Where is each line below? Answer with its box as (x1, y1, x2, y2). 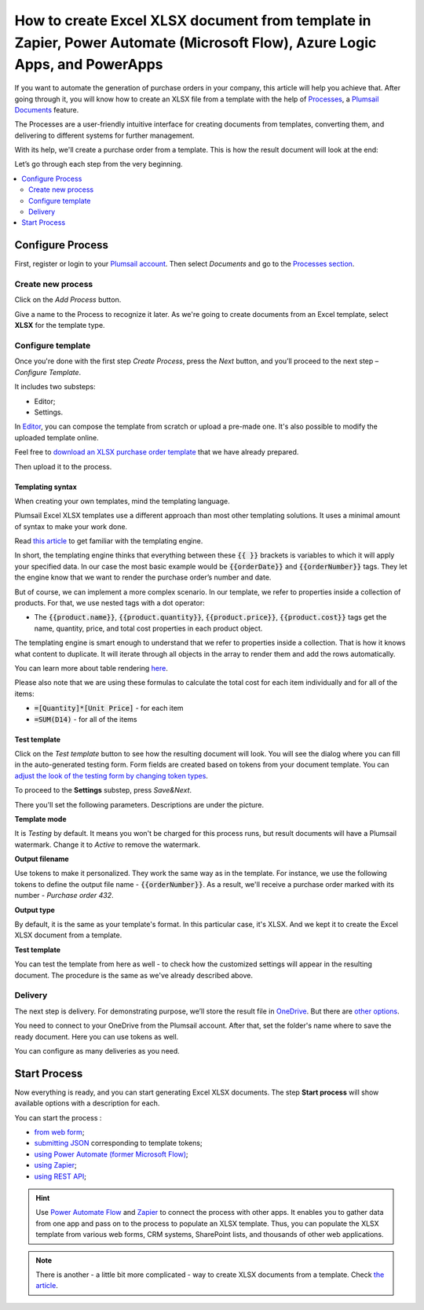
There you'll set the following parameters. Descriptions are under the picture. (14, 800, 265, 809)
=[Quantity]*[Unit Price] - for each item (34, 704, 184, 713)
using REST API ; (34, 1172, 86, 1181)
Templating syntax (14, 482, 78, 491)
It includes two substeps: (14, 382, 96, 392)
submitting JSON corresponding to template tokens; (34, 1139, 203, 1148)
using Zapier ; (34, 1161, 78, 1170)
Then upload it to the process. (14, 462, 112, 471)
